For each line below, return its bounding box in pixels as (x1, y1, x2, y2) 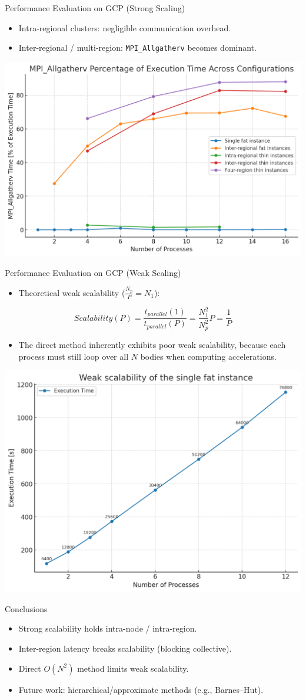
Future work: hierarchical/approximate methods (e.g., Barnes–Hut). (18, 683, 264, 695)
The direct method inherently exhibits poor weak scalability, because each (18, 339, 286, 351)
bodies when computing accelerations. (140, 350, 277, 362)
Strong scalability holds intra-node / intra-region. (18, 622, 197, 635)
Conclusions (5, 602, 48, 614)
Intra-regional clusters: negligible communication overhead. (18, 21, 231, 34)
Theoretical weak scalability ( (18, 286, 125, 298)
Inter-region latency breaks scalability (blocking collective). (18, 642, 232, 655)
